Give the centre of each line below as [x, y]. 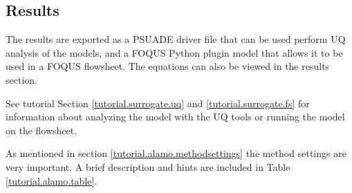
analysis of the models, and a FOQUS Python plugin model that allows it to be [174, 52]
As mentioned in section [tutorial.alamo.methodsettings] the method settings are [176, 153]
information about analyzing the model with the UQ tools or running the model [175, 117]
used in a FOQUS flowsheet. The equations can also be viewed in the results [168, 66]
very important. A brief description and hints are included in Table [148, 166]
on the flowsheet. [41, 130]
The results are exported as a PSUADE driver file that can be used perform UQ [176, 39]
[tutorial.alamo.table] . [52, 180]
